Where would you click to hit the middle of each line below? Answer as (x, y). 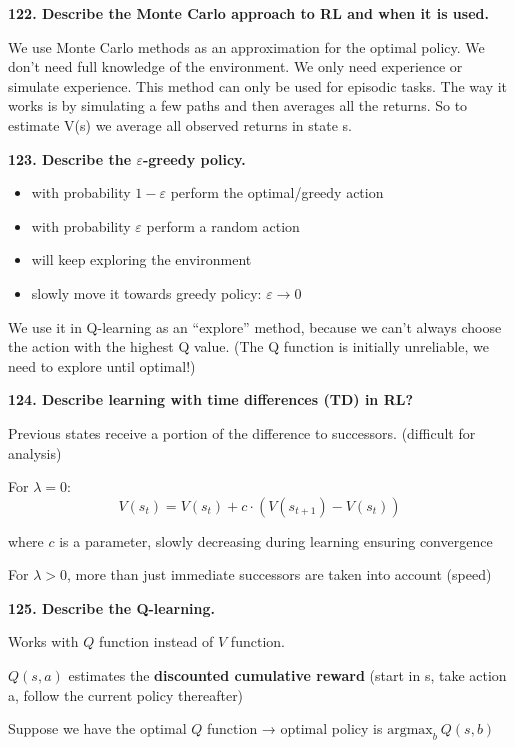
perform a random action (223, 225)
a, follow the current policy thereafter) (126, 694)
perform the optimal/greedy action (277, 192)
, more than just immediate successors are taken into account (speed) (279, 574)
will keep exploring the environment (141, 259)
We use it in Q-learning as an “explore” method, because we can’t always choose (255, 326)
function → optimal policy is (294, 728)
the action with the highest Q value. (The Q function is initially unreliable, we (248, 346)
